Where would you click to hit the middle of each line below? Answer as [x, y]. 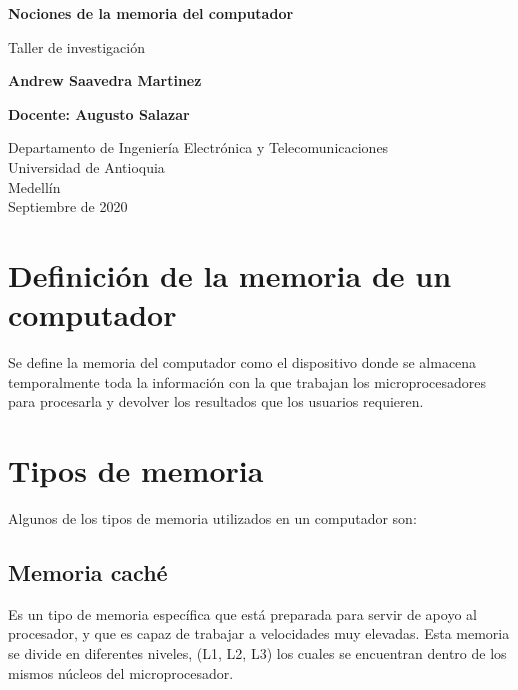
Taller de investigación [77, 46]
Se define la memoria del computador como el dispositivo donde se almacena [242, 362]
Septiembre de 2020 [68, 206]
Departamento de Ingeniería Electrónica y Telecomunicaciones [198, 147]
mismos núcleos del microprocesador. [121, 672]
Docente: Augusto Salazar [99, 113]
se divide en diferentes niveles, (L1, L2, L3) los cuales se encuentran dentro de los [257, 652]
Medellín [34, 186]
